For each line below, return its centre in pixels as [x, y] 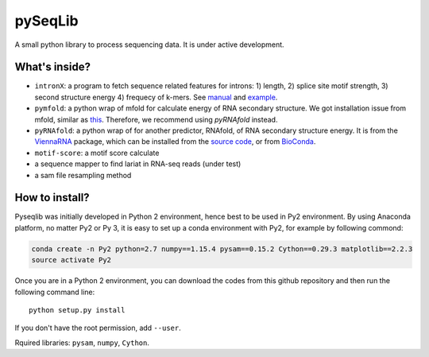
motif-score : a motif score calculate [97, 153]
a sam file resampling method [83, 175]
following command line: [55, 292]
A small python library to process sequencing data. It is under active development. [150, 45]
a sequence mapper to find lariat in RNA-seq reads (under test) [138, 164]
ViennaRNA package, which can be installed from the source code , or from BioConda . [175, 142]
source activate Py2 [71, 260]
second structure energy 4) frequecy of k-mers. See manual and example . [156, 97]
